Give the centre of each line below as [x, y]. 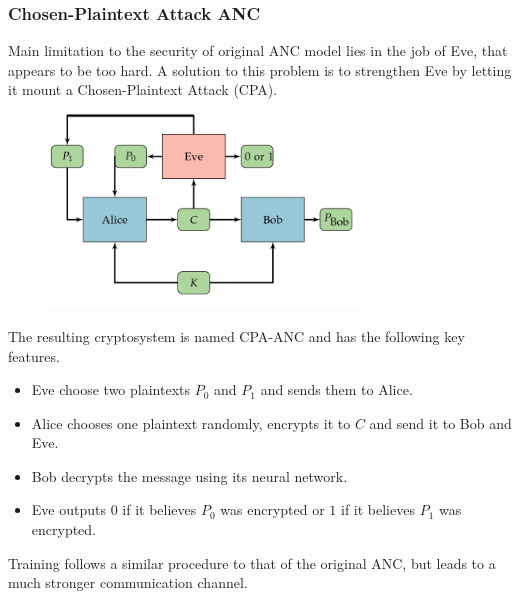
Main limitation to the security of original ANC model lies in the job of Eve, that [258, 50]
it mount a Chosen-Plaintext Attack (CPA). [143, 89]
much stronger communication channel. [128, 582]
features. [34, 355]
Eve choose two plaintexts [111, 389]
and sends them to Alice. [336, 389]
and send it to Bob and [440, 422]
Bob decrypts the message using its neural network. [189, 475]
